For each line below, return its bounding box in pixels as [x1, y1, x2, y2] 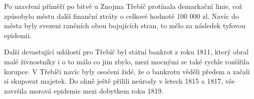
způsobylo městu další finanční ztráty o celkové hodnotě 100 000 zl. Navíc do [4, 10, 239, 21]
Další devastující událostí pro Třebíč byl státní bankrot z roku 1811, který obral [4, 47, 249, 57]
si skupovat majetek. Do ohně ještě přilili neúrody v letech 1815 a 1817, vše [4, 76, 235, 86]
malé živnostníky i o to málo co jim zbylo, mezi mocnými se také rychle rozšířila [4, 56, 250, 66]
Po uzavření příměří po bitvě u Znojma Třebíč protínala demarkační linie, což [4, 1, 243, 11]
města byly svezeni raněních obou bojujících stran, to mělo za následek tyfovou [4, 20, 246, 31]
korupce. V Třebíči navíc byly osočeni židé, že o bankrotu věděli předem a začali [4, 66, 250, 76]
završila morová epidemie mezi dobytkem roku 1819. [4, 85, 164, 96]
